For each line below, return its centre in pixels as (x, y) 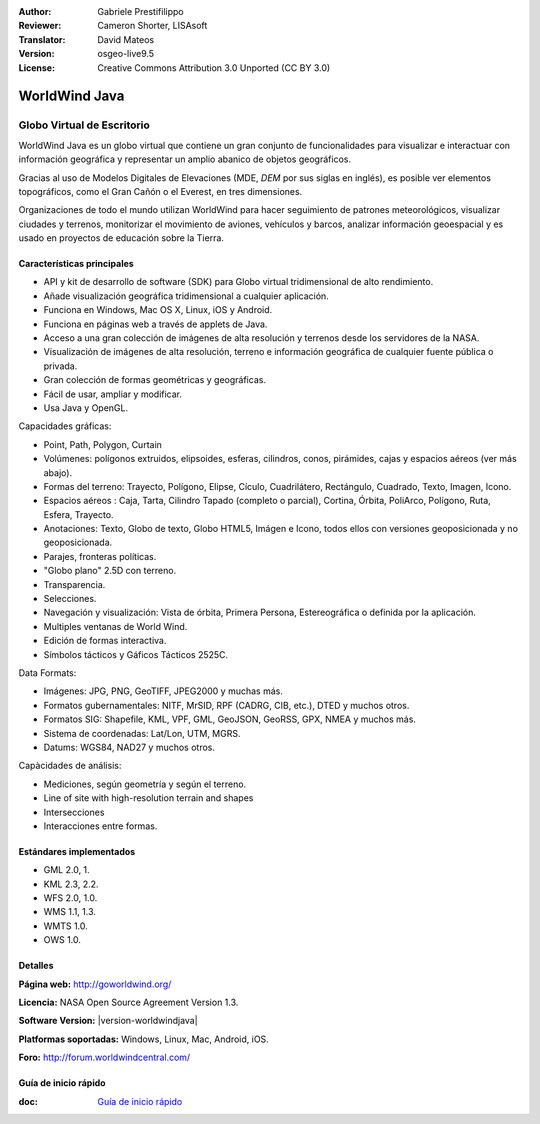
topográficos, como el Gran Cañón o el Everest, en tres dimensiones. (160, 191)
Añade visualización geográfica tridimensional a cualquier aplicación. (186, 296)
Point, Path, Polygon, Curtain (102, 444)
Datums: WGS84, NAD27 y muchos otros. (129, 747)
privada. (60, 366)
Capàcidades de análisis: (70, 766)
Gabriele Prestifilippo (140, 11)
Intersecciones (74, 812)
